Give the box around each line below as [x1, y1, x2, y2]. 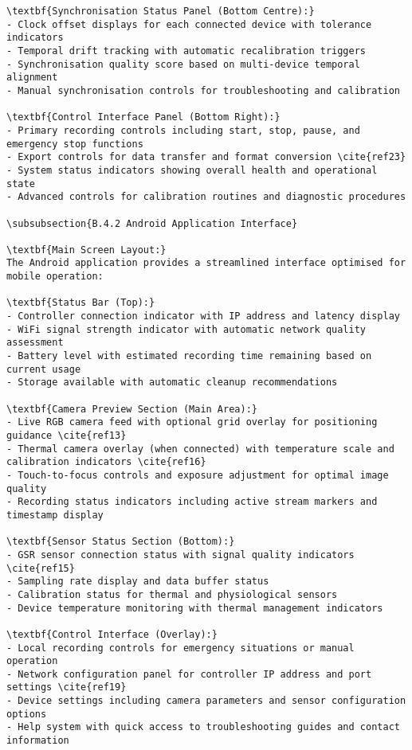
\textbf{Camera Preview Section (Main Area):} [6, 403, 257, 415]
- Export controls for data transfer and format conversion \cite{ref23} [6, 151, 406, 163]
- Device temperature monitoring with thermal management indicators [6, 602, 383, 614]
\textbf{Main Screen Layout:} [6, 244, 167, 256]
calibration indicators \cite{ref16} [6, 456, 206, 468]
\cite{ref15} [6, 562, 75, 574]
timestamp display [6, 509, 104, 521]
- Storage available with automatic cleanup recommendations [6, 377, 338, 389]
